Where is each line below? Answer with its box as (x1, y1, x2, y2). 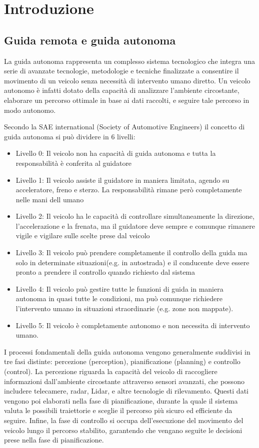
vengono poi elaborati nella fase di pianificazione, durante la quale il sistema (4, 395, 238, 406)
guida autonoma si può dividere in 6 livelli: (4, 131, 135, 141)
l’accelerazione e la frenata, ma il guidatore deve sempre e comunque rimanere (15, 220, 255, 231)
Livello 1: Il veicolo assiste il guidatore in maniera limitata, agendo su (15, 174, 229, 185)
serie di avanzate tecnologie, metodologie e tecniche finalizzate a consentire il (4, 65, 239, 76)
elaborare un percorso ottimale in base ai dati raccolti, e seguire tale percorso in (4, 94, 249, 105)
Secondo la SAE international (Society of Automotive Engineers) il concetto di (4, 121, 245, 132)
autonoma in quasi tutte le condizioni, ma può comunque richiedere (15, 293, 222, 304)
